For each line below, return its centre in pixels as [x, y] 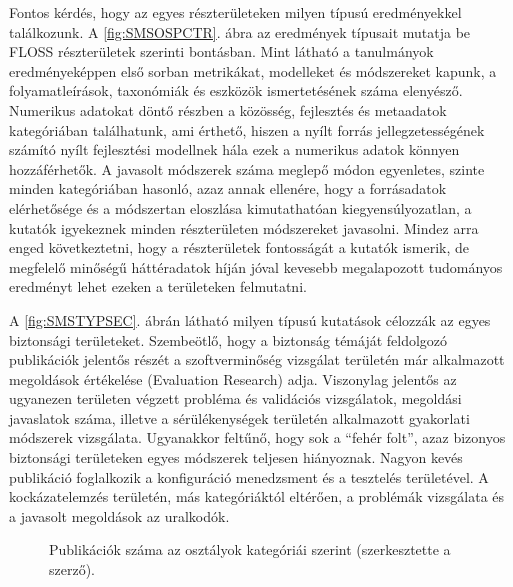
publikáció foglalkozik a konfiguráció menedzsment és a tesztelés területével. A [249, 476]
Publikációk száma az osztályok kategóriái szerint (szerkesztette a [250, 549]
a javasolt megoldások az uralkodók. [119, 515]
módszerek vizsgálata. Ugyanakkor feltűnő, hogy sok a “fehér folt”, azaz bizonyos [257, 437]
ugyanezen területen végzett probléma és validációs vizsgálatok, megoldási [235, 398]
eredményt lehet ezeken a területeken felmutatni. [158, 286]
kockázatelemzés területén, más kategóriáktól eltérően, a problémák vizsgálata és [257, 496]
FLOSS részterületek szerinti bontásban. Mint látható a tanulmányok [221, 51]
